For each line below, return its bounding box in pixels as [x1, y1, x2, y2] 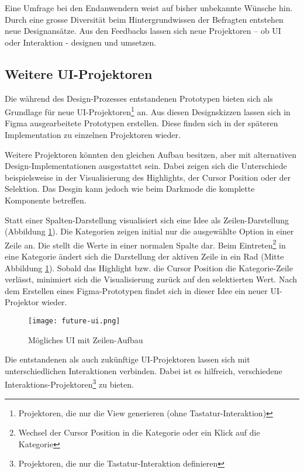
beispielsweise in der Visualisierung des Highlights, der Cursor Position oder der [5, 171, 291, 183]
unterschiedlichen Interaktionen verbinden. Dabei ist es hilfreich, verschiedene [5, 364, 282, 377]
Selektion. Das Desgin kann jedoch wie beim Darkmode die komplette [5, 182, 255, 195]
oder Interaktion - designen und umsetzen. [5, 36, 157, 48]
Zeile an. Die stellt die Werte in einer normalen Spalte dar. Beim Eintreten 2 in [5, 237, 286, 251]
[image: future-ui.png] [28, 316, 120, 325]
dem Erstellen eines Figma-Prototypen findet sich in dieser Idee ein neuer [5, 284, 268, 296]
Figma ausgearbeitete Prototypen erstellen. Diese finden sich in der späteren [5, 117, 278, 129]
